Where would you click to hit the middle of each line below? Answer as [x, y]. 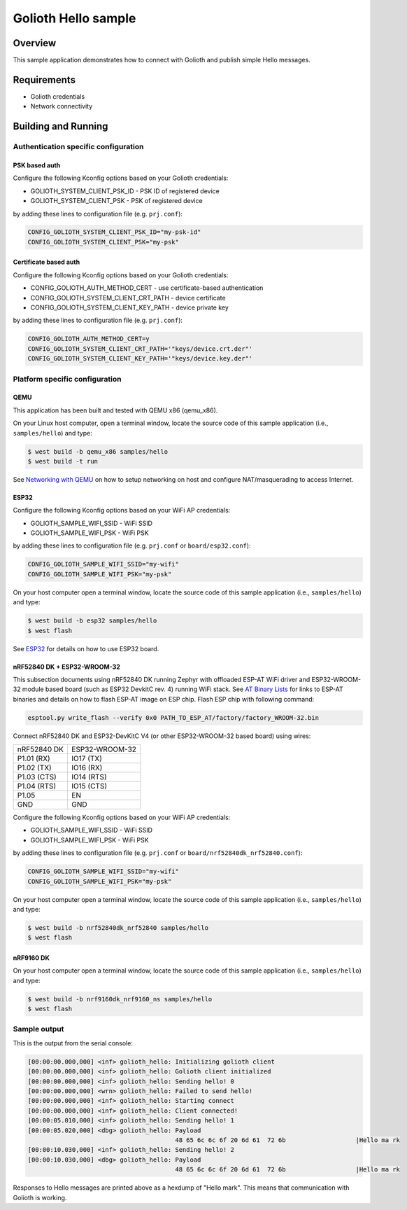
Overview [35, 43]
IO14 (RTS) [89, 777]
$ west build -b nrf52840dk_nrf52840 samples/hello [118, 927]
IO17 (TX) [87, 758]
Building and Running [60, 126]
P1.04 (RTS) [37, 786]
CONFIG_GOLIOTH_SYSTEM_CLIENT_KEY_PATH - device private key [129, 307]
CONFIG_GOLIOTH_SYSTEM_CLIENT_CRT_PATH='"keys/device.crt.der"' [140, 349]
